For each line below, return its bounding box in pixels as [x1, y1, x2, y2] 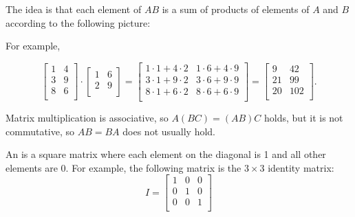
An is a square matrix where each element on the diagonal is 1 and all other [6, 147, 326, 161]
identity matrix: [268, 160, 334, 174]
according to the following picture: [6, 15, 151, 30]
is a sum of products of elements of [162, 2, 310, 16]
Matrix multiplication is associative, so [6, 110, 169, 124]
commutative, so [6, 124, 75, 138]
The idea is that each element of [6, 2, 142, 16]
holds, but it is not [264, 110, 343, 124]
